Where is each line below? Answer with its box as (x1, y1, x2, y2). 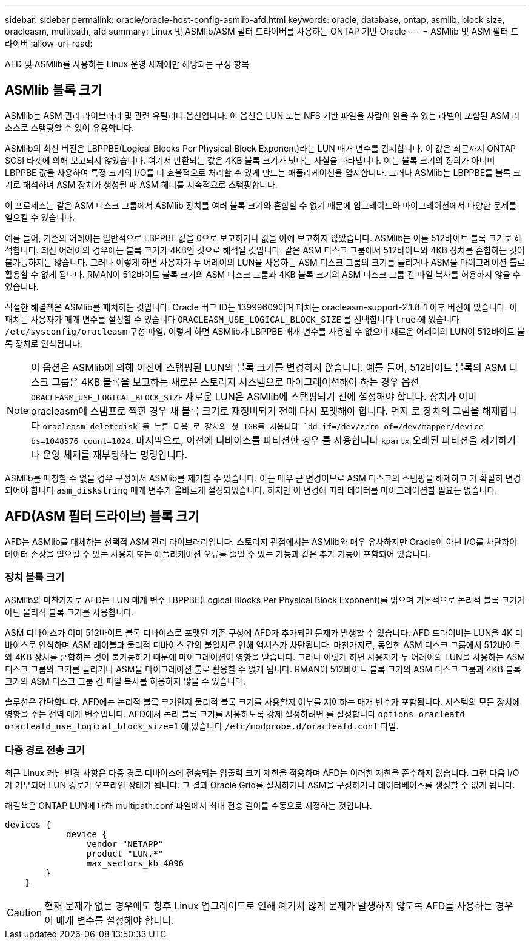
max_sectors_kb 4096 (86, 859, 184, 869)
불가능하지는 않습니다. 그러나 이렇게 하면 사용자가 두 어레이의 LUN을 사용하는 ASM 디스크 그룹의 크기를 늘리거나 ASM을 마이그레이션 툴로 (5, 256, 525, 267)
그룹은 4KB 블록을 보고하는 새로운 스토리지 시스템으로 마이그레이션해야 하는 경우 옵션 (52, 375, 419, 388)
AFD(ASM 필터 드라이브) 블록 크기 (5, 509, 199, 524)
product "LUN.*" (86, 849, 164, 859)
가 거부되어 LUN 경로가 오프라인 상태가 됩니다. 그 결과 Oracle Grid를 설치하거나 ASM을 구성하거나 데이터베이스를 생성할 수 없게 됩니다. (5, 780, 515, 791)
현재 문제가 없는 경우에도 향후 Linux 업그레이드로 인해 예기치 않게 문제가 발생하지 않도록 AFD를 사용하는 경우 (44, 900, 513, 912)
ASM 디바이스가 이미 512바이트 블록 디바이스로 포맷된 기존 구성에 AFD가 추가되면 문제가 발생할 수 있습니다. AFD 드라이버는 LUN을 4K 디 (5, 628, 523, 638)
